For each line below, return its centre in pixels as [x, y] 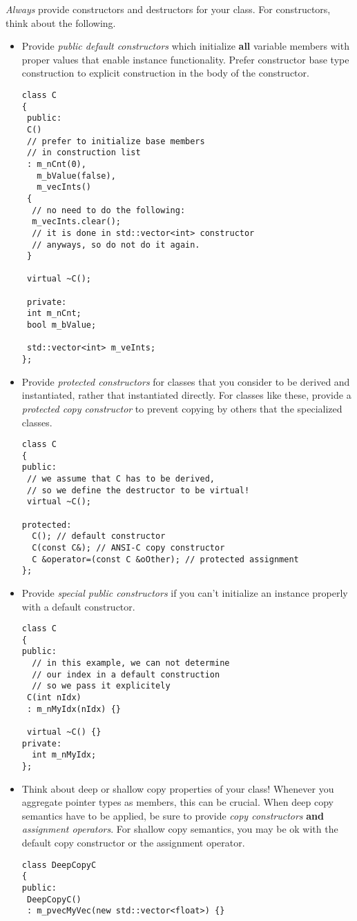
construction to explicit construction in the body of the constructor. [165, 73]
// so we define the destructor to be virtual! [138, 490]
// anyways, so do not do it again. [116, 245]
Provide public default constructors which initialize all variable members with [185, 46]
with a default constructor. [78, 606]
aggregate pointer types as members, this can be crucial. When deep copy [177, 802]
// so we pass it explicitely [101, 686]
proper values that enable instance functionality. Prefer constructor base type [185, 59]
